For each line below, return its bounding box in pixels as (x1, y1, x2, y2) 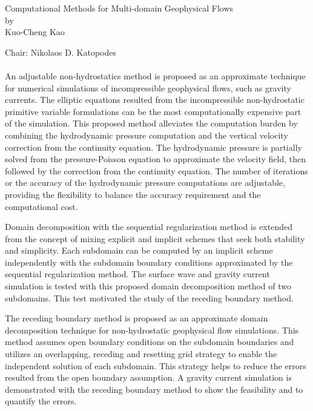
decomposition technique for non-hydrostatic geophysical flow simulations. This (5, 323, 299, 336)
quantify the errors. (5, 395, 77, 407)
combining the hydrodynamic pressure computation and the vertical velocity (5, 128, 288, 141)
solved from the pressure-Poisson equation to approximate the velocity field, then (5, 153, 306, 165)
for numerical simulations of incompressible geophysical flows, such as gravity (5, 81, 291, 94)
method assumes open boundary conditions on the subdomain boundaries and (5, 335, 294, 348)
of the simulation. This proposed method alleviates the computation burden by (5, 117, 298, 130)
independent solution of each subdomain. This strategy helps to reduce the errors (5, 359, 306, 372)
